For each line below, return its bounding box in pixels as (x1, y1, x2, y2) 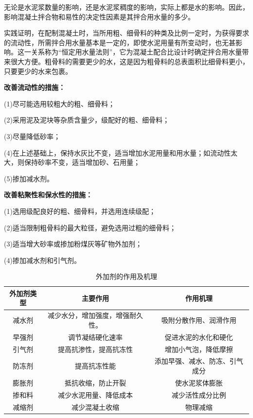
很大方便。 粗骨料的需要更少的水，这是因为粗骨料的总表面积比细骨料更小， (10, 56, 249, 66)
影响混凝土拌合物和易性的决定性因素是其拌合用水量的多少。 (4, 11, 195, 21)
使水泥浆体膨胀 (175, 377, 223, 387)
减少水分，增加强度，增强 (48, 310, 130, 320)
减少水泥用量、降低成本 (58, 389, 133, 400)
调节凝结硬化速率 (68, 331, 123, 342)
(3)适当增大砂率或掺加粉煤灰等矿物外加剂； (4, 239, 142, 249)
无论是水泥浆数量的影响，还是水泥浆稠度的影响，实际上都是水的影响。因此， (4, 2, 249, 12)
